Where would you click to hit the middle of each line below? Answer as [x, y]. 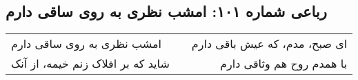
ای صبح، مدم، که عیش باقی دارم [269, 44]
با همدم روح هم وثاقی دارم [284, 64]
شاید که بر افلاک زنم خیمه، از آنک [90, 64]
